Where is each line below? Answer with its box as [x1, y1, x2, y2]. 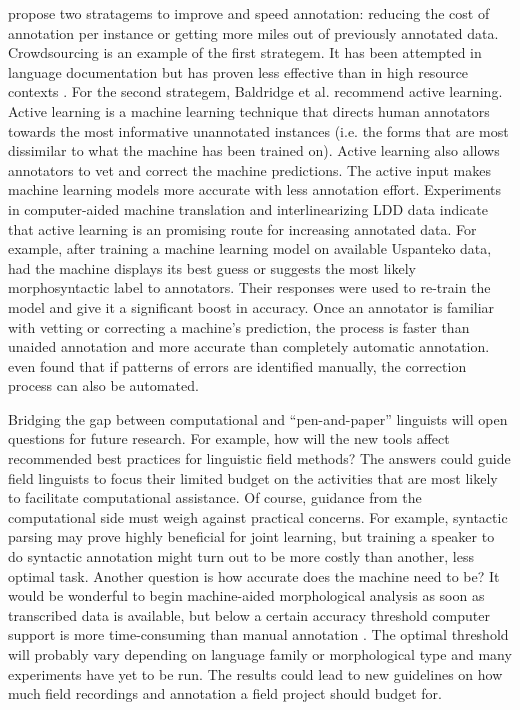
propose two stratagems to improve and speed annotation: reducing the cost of [8, 3, 490, 23]
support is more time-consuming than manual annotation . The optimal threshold [8, 624, 509, 645]
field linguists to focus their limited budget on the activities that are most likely [8, 467, 498, 488]
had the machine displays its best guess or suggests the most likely [8, 257, 416, 278]
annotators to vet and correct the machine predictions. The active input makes [8, 159, 491, 180]
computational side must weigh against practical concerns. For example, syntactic [8, 506, 508, 527]
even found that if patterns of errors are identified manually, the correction [8, 355, 467, 376]
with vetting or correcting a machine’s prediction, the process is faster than [8, 316, 470, 337]
